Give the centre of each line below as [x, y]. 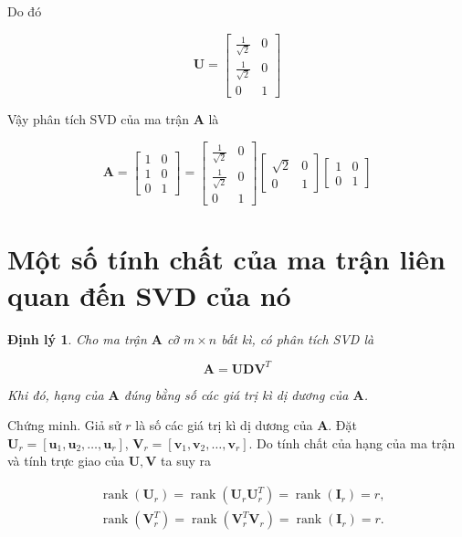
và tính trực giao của [66, 461]
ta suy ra [186, 461]
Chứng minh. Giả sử [64, 425]
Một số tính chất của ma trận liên [226, 259]
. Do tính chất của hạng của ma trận [352, 442]
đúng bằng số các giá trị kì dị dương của [236, 394]
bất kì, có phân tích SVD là [298, 338]
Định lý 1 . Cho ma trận [77, 338]
